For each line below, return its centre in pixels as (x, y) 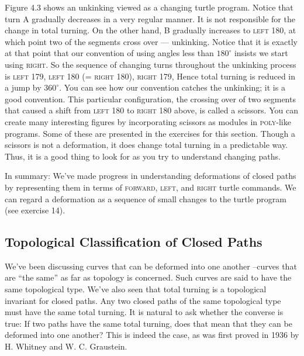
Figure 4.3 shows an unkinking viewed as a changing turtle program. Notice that (149, 7)
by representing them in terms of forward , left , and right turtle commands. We (151, 187)
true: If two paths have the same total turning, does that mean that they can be (148, 323)
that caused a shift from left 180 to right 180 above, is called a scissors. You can (151, 110)
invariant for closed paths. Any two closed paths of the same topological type (143, 300)
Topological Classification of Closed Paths (134, 242)
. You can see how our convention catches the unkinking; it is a (172, 87)
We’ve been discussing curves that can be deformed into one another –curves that (151, 266)
